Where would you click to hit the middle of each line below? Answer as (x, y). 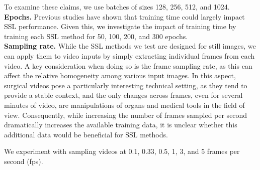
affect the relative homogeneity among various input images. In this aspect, (120, 75)
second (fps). (24, 161)
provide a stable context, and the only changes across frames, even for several (123, 95)
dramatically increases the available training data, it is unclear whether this (121, 125)
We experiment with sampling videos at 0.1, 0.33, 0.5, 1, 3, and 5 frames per (122, 151)
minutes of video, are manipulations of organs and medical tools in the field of (124, 105)
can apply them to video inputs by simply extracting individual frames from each (129, 55)
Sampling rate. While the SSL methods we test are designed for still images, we (130, 46)
